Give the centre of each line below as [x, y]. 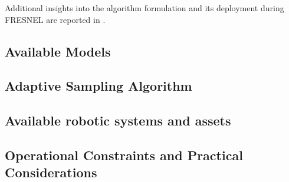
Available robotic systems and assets [118, 120]
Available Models [58, 51]
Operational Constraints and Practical [124, 155]
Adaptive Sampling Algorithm [98, 86]
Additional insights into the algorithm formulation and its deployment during [144, 8]
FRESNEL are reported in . [55, 19]
